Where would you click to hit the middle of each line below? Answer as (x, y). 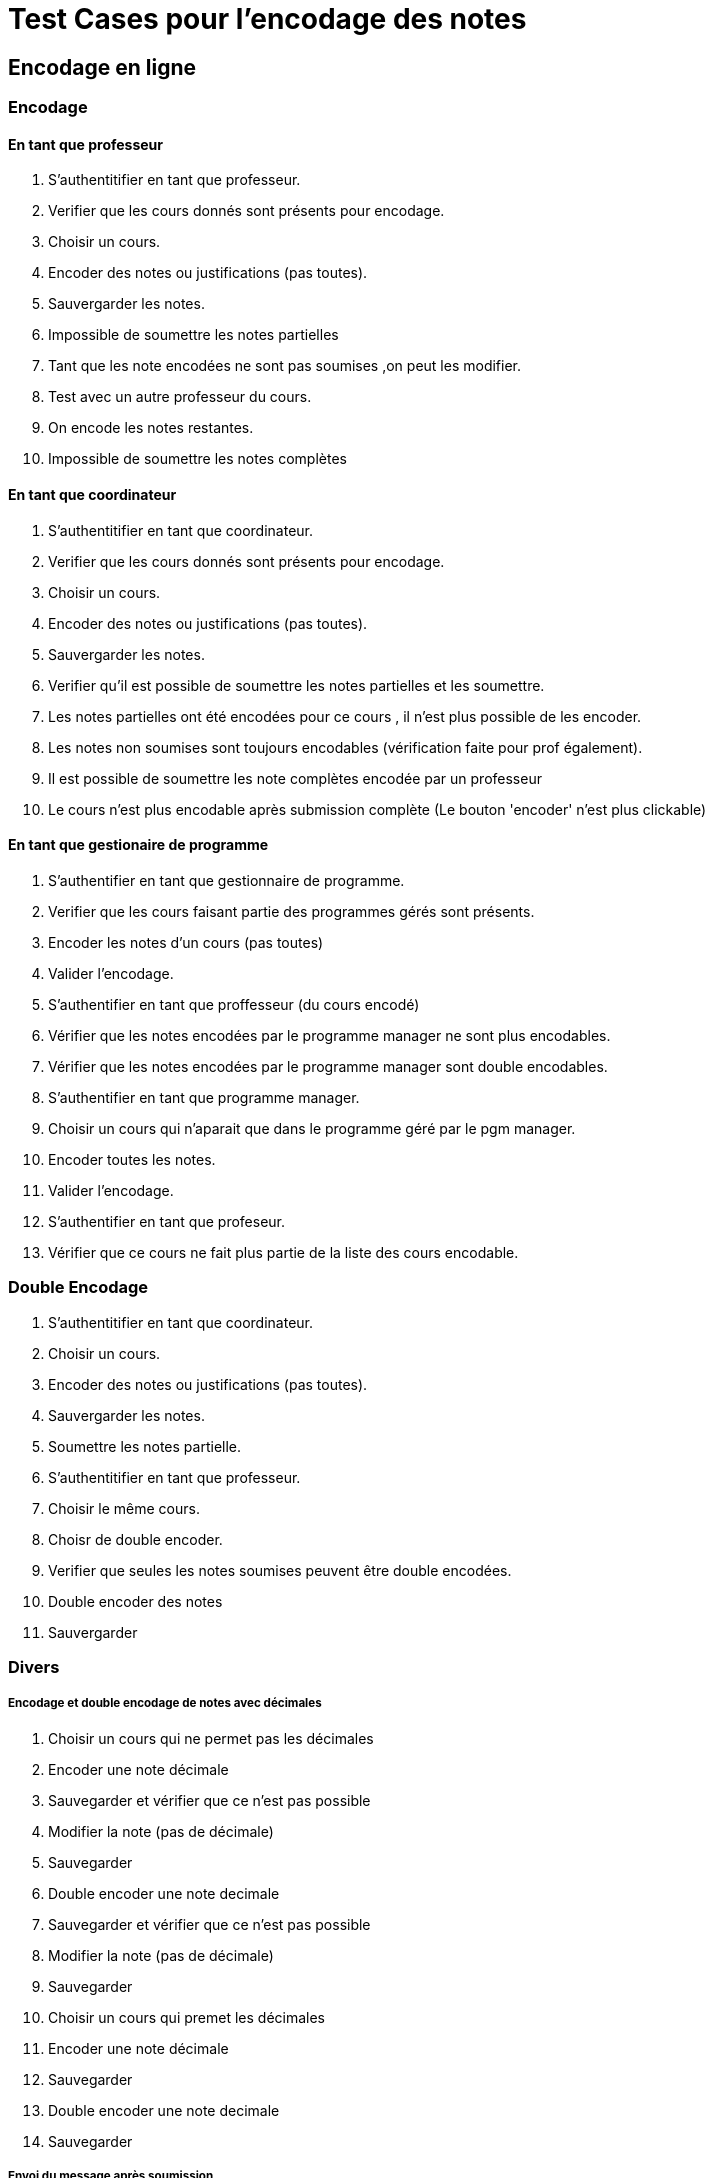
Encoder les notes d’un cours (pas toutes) (186, 942)
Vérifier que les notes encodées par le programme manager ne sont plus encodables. (329, 1035)
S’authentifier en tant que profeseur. (167, 1221)
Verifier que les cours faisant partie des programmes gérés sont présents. (291, 911)
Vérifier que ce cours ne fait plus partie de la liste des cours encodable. (283, 1252)
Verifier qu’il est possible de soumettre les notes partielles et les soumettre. (296, 685)
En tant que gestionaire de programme (138, 845)
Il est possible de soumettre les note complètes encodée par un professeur (295, 778)
